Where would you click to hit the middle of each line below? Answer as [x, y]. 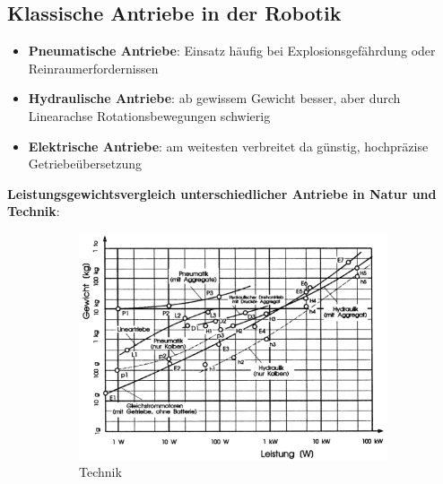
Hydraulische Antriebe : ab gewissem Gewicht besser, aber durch [214, 98]
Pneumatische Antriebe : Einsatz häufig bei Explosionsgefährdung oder [232, 51]
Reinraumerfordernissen [93, 68]
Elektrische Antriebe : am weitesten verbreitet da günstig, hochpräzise [228, 146]
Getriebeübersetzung [85, 164]
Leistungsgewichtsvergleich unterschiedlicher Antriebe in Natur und [222, 193]
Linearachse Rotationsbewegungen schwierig [149, 115]
